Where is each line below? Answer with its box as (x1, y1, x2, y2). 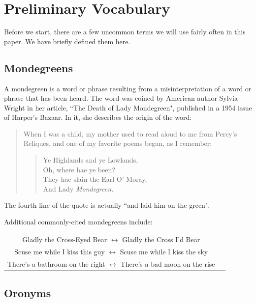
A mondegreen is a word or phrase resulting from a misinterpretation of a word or (4, 83, 252, 93)
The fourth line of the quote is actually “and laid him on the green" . (4, 200, 210, 210)
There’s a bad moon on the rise (120, 259, 215, 269)
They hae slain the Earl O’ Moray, (43, 174, 147, 184)
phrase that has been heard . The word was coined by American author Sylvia (4, 93, 238, 103)
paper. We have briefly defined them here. (4, 36, 130, 46)
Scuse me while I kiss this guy (14, 247, 105, 257)
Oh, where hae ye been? (43, 164, 115, 174)
